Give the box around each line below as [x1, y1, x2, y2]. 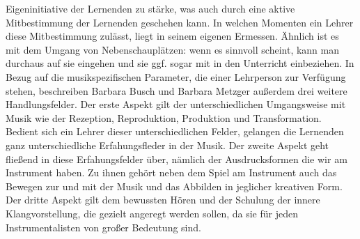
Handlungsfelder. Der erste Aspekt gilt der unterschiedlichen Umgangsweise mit [6, 97, 346, 111]
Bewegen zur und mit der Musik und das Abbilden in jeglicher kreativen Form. [6, 178, 343, 193]
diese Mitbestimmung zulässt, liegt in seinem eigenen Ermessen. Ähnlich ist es [6, 29, 339, 43]
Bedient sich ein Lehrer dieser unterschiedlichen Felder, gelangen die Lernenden [6, 124, 344, 139]
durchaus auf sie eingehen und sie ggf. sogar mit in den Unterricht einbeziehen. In [6, 56, 354, 70]
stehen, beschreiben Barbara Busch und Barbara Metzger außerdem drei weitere [6, 83, 347, 98]
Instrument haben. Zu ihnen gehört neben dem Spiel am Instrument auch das [6, 165, 337, 180]
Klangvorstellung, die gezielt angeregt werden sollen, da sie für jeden [6, 206, 298, 220]
